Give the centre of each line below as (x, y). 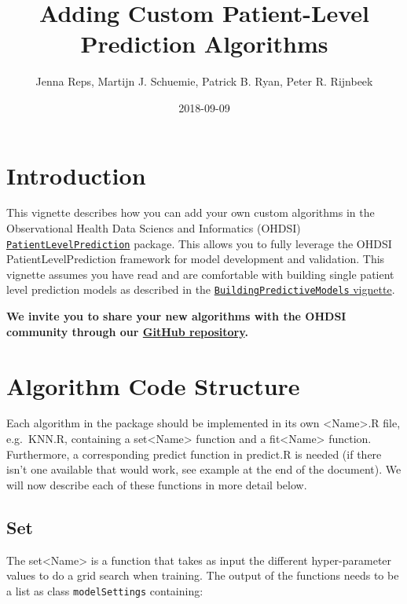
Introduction (76, 175)
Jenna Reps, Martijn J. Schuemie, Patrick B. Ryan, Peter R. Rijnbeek (204, 81)
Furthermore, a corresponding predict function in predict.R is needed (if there (194, 454)
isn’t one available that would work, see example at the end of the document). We (204, 469)
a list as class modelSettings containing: (105, 590)
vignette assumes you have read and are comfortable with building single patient (200, 274)
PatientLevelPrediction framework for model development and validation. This (196, 259)
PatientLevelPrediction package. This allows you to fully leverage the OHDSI (199, 243)
